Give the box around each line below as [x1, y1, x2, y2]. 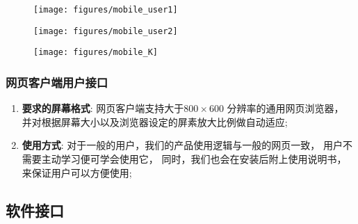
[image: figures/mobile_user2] [33, 26, 178, 36]
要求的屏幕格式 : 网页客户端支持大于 [22, 101, 184, 115]
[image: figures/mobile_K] [33, 47, 158, 58]
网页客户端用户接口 [6, 73, 108, 90]
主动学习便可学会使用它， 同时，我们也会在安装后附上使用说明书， [41, 151, 347, 166]
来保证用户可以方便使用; [22, 165, 132, 179]
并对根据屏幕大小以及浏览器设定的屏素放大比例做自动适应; [22, 114, 288, 129]
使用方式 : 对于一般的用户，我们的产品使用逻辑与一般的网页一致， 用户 [22, 138, 343, 152]
